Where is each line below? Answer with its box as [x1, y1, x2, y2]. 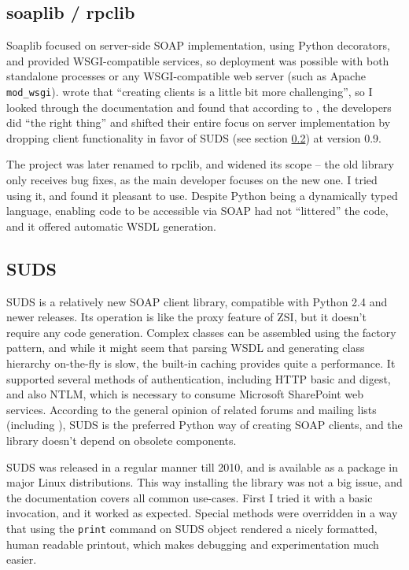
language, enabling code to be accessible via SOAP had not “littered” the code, [6, 202, 389, 219]
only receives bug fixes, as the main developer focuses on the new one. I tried [6, 172, 378, 188]
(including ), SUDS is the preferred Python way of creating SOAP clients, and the [6, 416, 403, 433]
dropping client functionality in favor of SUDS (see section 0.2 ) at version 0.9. [6, 129, 381, 146]
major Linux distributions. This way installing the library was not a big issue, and [6, 474, 403, 490]
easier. [6, 551, 37, 568]
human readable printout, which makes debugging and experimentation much [6, 535, 379, 552]
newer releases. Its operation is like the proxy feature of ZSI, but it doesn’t [6, 309, 367, 325]
